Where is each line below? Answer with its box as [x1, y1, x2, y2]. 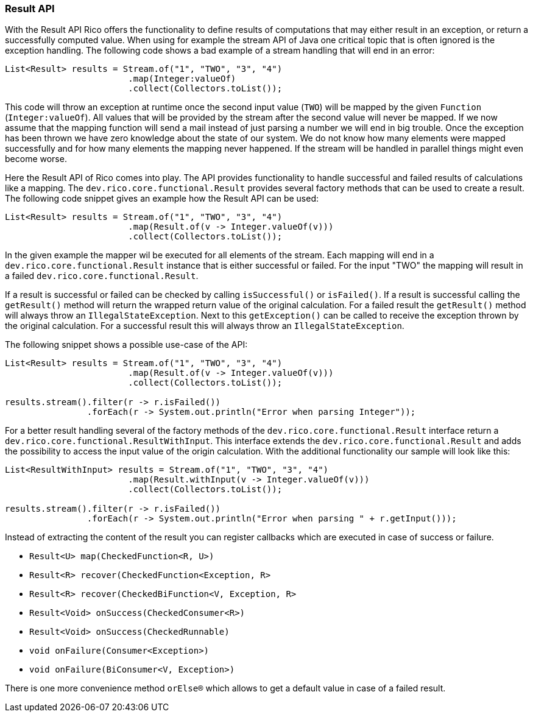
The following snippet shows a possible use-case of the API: [5, 339, 248, 350]
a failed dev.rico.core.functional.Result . [5, 270, 199, 281]
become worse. [5, 154, 67, 164]
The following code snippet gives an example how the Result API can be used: [5, 193, 319, 204]
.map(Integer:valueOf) [128, 74, 236, 84]
